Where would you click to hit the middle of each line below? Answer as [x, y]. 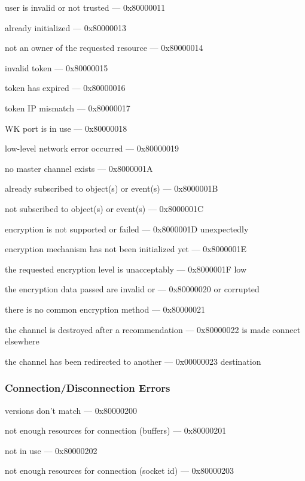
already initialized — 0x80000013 [66, 27]
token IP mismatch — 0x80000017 [68, 108]
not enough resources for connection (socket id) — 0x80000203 [119, 471]
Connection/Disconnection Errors [88, 388]
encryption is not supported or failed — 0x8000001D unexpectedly [127, 229]
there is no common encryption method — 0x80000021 [105, 309]
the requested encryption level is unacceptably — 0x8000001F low [126, 269]
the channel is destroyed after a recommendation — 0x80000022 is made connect [153, 329]
